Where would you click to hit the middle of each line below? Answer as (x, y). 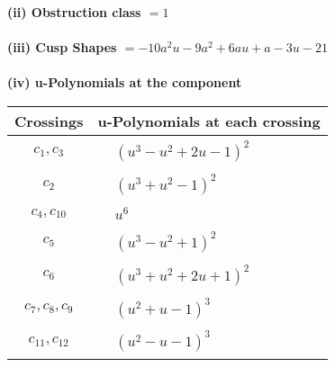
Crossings (49, 121)
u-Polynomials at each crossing (209, 121)
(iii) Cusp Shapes (62, 47)
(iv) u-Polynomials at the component (125, 82)
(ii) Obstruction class (74, 12)
